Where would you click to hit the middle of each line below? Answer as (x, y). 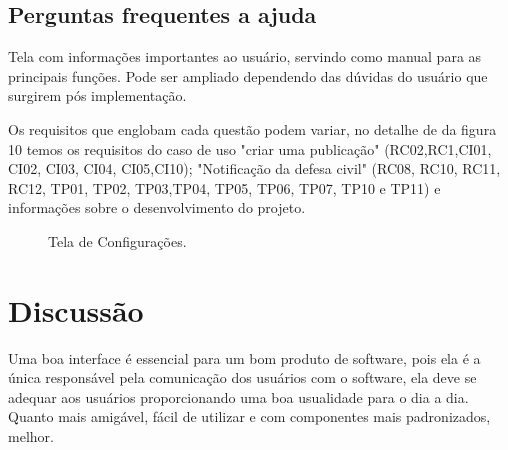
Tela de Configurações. (117, 240)
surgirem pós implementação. (97, 95)
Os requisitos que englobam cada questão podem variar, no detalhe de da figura (252, 128)
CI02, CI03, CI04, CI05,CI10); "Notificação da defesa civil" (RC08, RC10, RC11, (254, 168)
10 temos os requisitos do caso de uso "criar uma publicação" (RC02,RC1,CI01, (250, 148)
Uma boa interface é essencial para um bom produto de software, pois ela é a (244, 357)
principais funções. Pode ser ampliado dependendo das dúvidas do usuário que (248, 75)
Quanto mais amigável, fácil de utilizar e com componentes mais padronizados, (249, 416)
